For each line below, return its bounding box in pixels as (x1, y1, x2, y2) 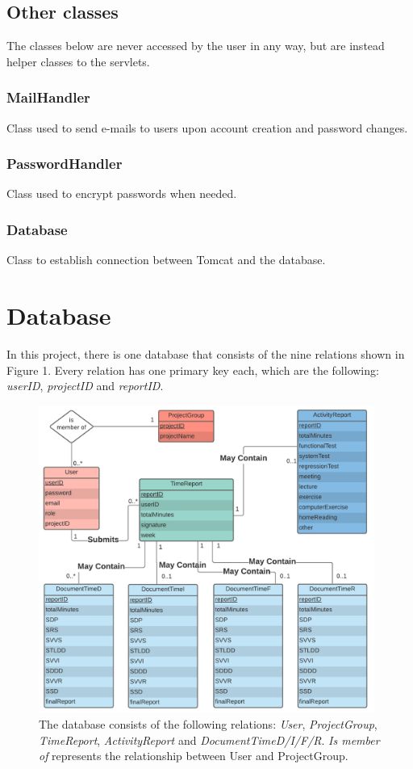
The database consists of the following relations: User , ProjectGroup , (39, 716, 378, 733)
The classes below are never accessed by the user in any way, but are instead (6, 37, 385, 54)
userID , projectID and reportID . (6, 377, 164, 394)
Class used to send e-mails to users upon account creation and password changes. (6, 119, 408, 136)
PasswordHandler (6, 153, 123, 174)
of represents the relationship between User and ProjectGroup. (39, 747, 348, 764)
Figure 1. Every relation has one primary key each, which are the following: (6, 361, 379, 378)
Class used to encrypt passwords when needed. (6, 185, 237, 202)
